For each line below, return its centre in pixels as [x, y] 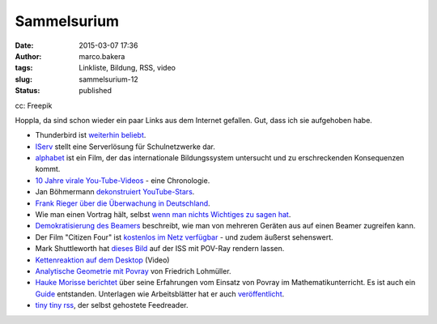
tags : [24, 68]
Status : [28, 91]
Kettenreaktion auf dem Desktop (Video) [102, 260]
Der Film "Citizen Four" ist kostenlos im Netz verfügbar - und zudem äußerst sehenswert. [184, 237]
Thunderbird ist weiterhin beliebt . [91, 135]
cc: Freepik [34, 105]
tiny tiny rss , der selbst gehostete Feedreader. [112, 305]
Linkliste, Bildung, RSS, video [127, 68]
